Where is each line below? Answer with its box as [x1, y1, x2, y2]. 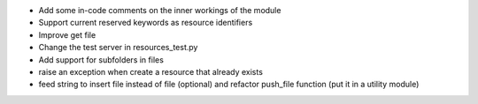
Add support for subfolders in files [38, 54, 164, 65]
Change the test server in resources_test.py [38, 42, 198, 53]
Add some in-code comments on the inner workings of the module [38, 5, 281, 15]
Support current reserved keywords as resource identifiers [38, 18, 253, 28]
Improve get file [38, 29, 96, 40]
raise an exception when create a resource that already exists [38, 66, 263, 77]
